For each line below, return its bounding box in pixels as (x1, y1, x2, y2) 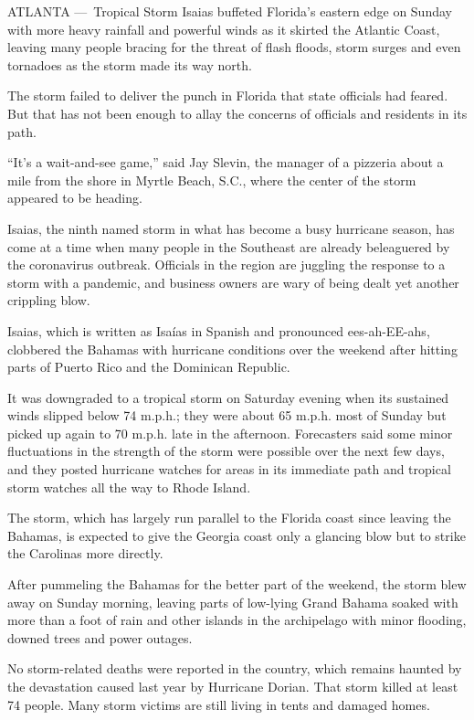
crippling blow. (7, 291, 90, 310)
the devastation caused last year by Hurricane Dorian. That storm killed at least (7, 677, 458, 695)
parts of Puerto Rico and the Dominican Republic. (7, 357, 290, 376)
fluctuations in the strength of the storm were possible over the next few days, (7, 441, 445, 461)
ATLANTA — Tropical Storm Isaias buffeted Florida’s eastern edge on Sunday (7, 2, 452, 20)
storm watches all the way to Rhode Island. (7, 477, 251, 496)
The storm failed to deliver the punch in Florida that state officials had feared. (7, 86, 448, 105)
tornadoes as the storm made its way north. (7, 55, 252, 74)
